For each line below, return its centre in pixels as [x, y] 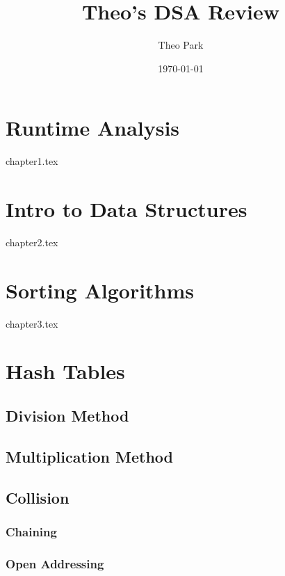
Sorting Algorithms [100, 290]
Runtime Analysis [93, 128]
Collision [38, 497]
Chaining [31, 531]
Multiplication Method [90, 456]
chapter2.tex [32, 242]
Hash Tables [65, 371]
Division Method [67, 416]
